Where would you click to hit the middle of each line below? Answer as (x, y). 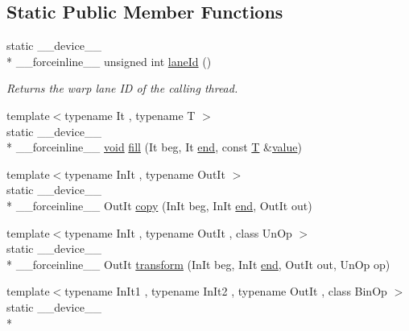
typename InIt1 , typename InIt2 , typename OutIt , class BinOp (226, 291)
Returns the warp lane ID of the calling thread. (122, 88)
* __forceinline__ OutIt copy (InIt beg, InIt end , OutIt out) (159, 205)
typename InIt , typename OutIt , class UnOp (178, 232)
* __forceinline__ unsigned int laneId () (109, 61)
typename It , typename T (130, 115)
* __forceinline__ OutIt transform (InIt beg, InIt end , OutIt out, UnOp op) (198, 264)
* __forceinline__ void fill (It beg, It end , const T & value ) (154, 147)
